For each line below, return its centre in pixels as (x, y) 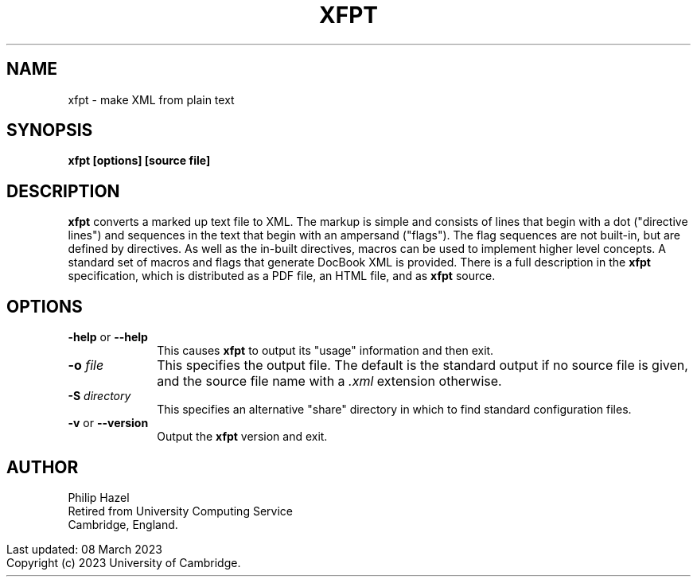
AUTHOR (43, 467)
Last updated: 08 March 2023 (84, 549)
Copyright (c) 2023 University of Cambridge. (124, 562)
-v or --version (108, 423)
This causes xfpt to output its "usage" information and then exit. (325, 351)
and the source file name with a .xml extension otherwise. (329, 381)
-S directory (99, 396)
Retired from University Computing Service (180, 511)
